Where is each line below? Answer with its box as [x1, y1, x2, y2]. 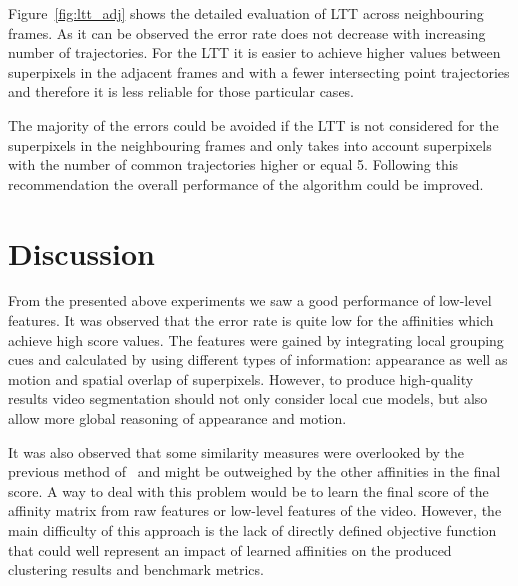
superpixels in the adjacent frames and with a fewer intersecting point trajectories [8, 61, 510, 82]
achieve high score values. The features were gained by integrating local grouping [8, 329, 504, 350]
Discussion [8, 232, 155, 273]
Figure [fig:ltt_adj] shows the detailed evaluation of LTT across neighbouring [8, 3, 484, 23]
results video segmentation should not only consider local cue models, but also [8, 388, 488, 409]
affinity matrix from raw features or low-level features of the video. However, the [8, 500, 502, 521]
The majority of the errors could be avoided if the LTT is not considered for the [8, 114, 499, 135]
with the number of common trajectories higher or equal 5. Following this [8, 154, 459, 175]
